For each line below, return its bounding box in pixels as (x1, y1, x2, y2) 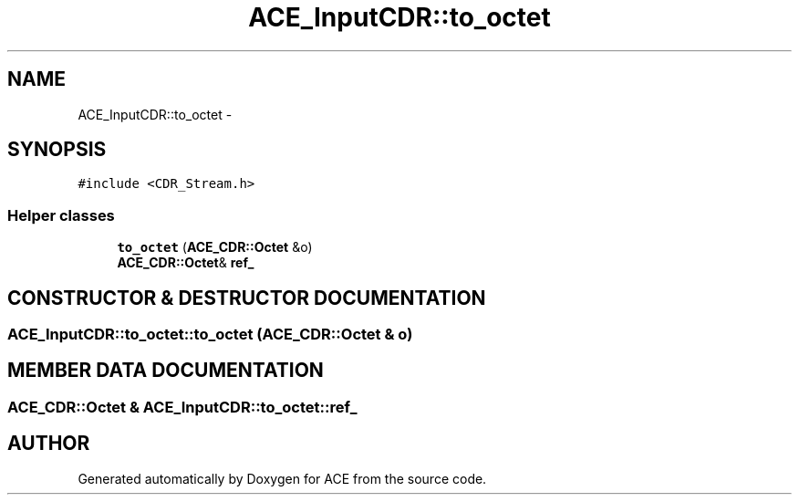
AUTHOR (7, 432, 90, 455)
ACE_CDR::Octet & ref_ (117, 255, 254, 271)
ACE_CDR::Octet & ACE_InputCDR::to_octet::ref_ (7, 397, 358, 416)
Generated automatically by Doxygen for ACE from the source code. (78, 470, 487, 486)
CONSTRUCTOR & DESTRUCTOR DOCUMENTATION (7, 286, 486, 309)
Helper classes (7, 205, 115, 225)
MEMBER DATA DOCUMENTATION (7, 359, 324, 382)
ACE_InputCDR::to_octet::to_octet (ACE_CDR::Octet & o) (7, 325, 413, 344)
